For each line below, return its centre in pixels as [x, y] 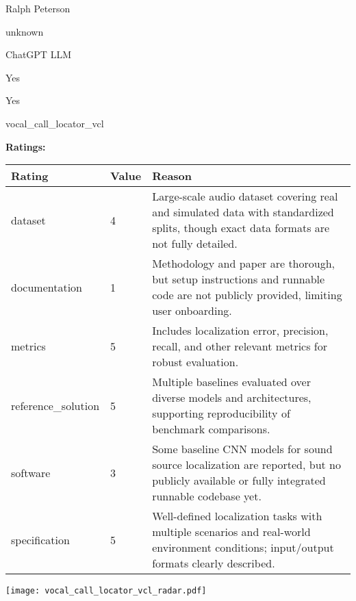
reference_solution [55, 405]
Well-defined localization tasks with [237, 516]
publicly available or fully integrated [239, 481]
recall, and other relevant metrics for [240, 346]
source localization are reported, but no [246, 465]
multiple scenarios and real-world [231, 532]
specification [40, 539]
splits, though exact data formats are [241, 228]
